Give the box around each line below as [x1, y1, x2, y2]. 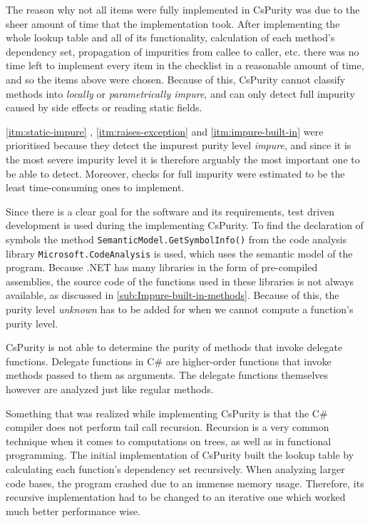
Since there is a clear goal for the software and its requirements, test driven [6, 203, 335, 218]
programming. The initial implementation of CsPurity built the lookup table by [6, 447, 354, 462]
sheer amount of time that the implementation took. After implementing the [6, 16, 340, 31]
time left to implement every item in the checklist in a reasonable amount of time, [6, 58, 364, 73]
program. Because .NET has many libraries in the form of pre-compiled [6, 260, 318, 275]
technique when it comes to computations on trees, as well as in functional [6, 433, 332, 448]
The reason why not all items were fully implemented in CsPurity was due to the [6, 2, 360, 16]
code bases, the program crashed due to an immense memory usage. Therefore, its [6, 475, 364, 490]
